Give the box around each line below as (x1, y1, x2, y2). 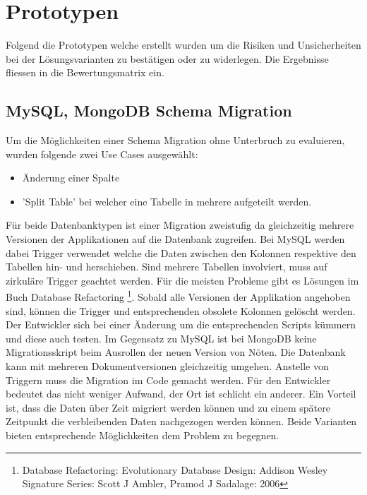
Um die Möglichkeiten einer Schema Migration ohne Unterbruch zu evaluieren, (6, 133, 345, 148)
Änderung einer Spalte (22, 170, 120, 185)
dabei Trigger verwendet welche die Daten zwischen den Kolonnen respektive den (6, 245, 356, 260)
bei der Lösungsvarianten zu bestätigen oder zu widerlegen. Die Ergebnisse (6, 51, 329, 66)
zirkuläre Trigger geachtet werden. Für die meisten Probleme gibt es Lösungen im (6, 273, 359, 287)
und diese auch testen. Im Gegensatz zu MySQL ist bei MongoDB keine (6, 330, 317, 345)
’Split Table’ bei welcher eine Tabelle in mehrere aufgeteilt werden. (22, 193, 312, 208)
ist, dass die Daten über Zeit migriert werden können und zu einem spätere (6, 400, 330, 415)
